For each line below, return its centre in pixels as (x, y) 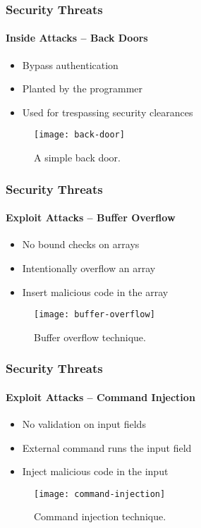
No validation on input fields (84, 423)
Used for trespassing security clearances (108, 112)
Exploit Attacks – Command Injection (100, 397)
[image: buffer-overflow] (95, 315)
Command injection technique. (100, 516)
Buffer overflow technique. (90, 337)
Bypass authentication (70, 65)
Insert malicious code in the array (95, 291)
